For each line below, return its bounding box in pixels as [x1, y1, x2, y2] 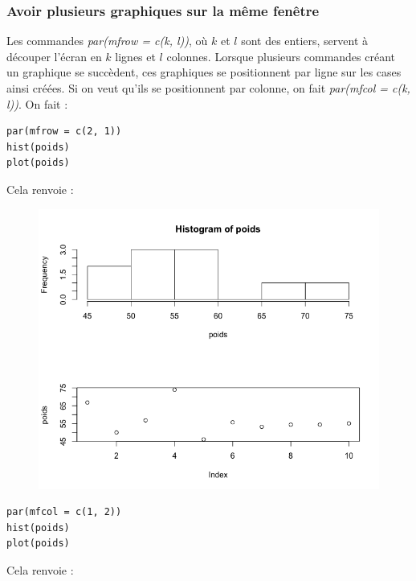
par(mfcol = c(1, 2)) [6, 506, 122, 518]
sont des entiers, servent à [241, 32, 368, 49]
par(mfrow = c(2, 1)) [6, 126, 122, 138]
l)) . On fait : [6, 95, 68, 112]
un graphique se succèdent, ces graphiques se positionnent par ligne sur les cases [6, 64, 402, 80]
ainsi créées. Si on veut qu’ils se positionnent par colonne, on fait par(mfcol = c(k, [6, 80, 410, 96]
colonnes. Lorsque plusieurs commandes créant [166, 47, 396, 64]
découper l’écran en [6, 47, 102, 64]
